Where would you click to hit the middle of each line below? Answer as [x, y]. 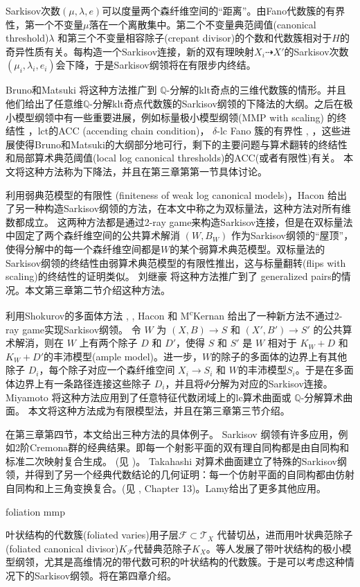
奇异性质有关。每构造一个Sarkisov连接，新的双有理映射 [130, 51]
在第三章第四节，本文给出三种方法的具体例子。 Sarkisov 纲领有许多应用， [172, 433]
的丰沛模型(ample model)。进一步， [123, 356]
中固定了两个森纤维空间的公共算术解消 [93, 235]
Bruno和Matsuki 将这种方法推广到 [81, 90]
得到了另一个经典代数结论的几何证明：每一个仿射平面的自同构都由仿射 [194, 474]
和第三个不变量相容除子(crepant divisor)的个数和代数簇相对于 [195, 38]
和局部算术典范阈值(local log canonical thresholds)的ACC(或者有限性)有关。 [173, 158]
